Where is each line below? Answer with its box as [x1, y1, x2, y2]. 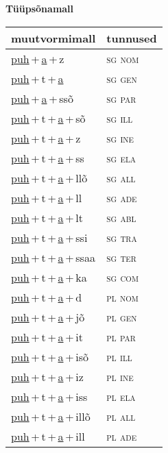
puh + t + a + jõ [11, 308, 85, 325]
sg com [106, 269, 139, 285]
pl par [106, 328, 136, 345]
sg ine [106, 130, 134, 146]
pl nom [106, 289, 139, 305]
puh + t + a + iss [11, 388, 88, 404]
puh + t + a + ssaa [11, 249, 95, 265]
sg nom [106, 50, 139, 66]
